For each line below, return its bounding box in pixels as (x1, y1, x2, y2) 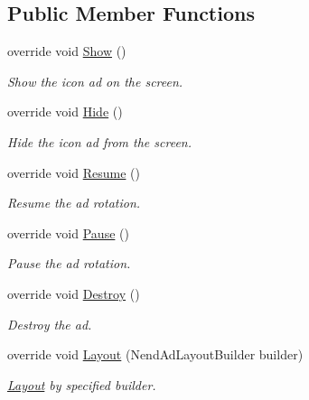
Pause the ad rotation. (7, 254, 131, 273)
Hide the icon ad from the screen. (7, 132, 192, 151)
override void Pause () (7, 223, 129, 242)
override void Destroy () (7, 284, 140, 302)
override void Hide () (7, 102, 123, 121)
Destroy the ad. (7, 314, 92, 333)
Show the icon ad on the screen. (7, 71, 183, 90)
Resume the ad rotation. (7, 193, 141, 212)
